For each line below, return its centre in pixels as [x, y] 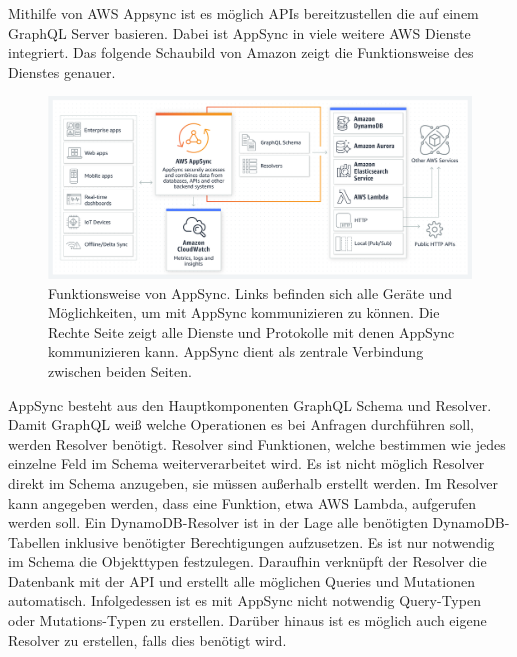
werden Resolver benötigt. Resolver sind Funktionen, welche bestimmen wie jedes [257, 443]
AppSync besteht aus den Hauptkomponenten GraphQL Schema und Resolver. [250, 404]
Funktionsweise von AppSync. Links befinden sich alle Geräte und [250, 292]
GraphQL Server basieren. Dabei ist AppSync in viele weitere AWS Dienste [239, 32]
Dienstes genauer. [62, 71]
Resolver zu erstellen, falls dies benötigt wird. [147, 639]
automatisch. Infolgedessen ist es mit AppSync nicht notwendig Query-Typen [244, 600]
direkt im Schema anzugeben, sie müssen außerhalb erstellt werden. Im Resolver [253, 482]
